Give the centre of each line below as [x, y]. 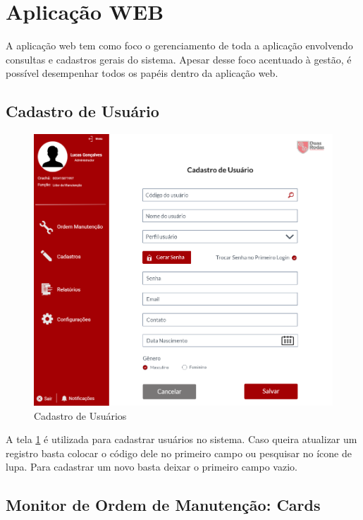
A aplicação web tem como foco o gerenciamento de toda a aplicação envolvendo [179, 46]
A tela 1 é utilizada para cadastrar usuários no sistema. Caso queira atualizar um [181, 439]
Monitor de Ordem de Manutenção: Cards [163, 505]
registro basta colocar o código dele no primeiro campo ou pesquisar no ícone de [179, 453]
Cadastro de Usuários [80, 415]
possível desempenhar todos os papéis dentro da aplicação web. [142, 73]
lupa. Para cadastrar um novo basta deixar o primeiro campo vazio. [152, 467]
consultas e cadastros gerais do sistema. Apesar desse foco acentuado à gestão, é [179, 59]
